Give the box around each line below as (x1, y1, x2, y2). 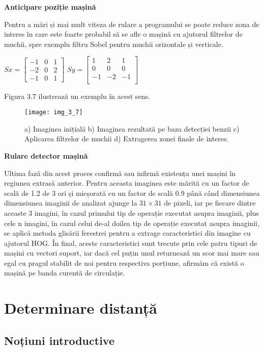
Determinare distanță (4, 297, 157, 318)
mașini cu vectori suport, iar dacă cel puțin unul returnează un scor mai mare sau (4, 247, 259, 258)
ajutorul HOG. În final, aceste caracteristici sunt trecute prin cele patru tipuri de (4, 237, 257, 248)
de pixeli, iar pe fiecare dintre (164, 197, 256, 208)
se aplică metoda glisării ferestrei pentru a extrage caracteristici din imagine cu (4, 228, 251, 238)
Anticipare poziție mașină (4, 2, 96, 12)
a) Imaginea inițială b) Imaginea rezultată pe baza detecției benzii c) (24, 123, 240, 134)
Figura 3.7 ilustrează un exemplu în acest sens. (4, 90, 150, 101)
